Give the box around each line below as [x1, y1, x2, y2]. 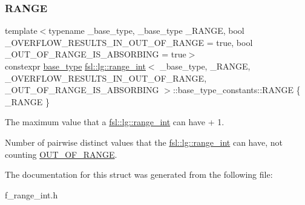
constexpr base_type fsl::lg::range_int [5, 60, 146, 72]
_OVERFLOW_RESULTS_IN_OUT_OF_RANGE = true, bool [5, 36, 253, 48]
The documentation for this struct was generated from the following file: [5, 168, 273, 181]
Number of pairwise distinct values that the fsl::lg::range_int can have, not [5, 135, 283, 148]
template [5, 24, 38, 37]
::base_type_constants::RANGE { [172, 83, 301, 96]
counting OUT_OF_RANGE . [5, 148, 117, 160]
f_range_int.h [5, 188, 58, 201]
